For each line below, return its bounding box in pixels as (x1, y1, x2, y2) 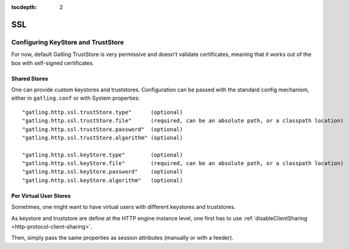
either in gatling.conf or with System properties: (11, 94, 140, 102)
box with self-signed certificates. (11, 59, 95, 66)
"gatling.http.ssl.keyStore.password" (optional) (22, 168, 183, 175)
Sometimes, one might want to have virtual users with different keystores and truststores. (11, 203, 236, 211)
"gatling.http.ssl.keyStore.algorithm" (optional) (22, 177, 183, 184)
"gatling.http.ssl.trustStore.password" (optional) (22, 125, 183, 133)
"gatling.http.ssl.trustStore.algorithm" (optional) (22, 134, 183, 141)
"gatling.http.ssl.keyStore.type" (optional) (22, 151, 183, 158)
